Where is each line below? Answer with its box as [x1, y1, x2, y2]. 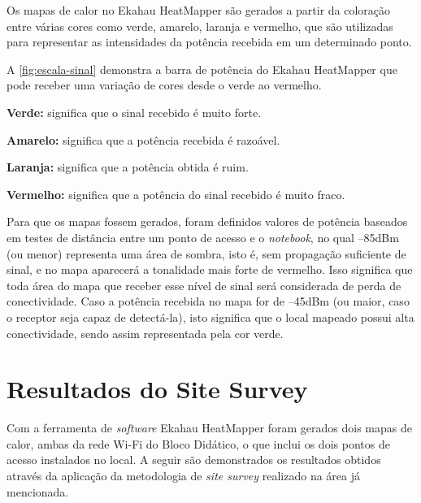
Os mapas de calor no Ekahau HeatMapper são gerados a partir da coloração [7, 2, 391, 18]
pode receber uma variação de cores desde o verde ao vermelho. [7, 76, 322, 93]
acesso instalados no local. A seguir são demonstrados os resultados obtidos [7, 451, 381, 468]
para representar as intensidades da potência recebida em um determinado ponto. [7, 33, 412, 50]
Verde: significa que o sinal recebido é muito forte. [7, 103, 262, 120]
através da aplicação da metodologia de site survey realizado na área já [7, 467, 360, 483]
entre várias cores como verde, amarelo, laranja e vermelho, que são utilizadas [7, 17, 393, 34]
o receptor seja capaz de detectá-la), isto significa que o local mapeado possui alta [7, 308, 414, 325]
